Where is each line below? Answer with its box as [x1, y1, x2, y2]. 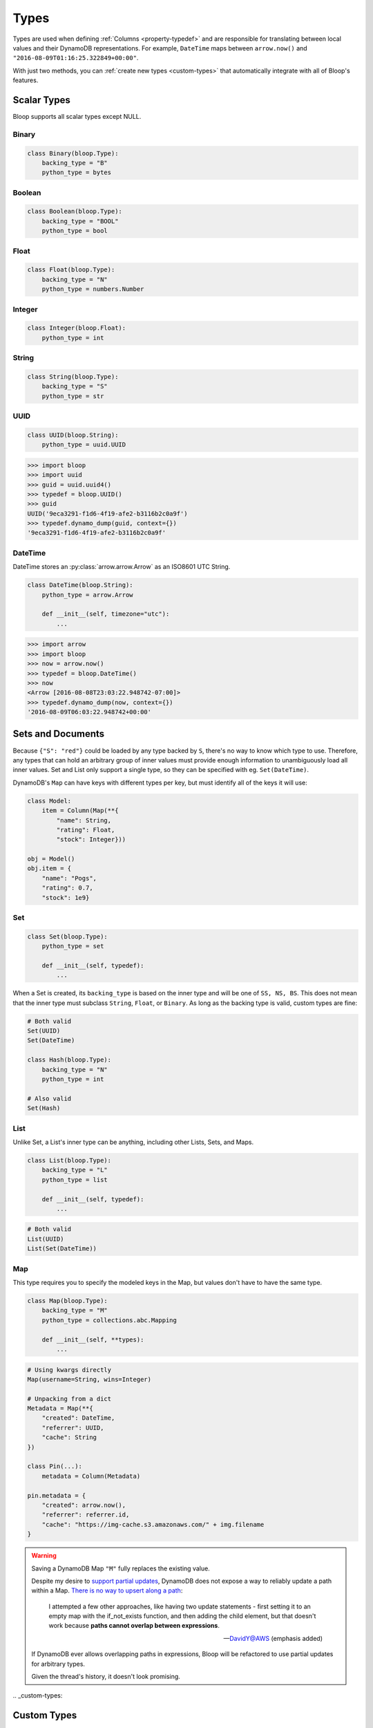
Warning [31, 1552, 57, 1560]
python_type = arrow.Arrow [41, 591, 134, 599]
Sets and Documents [12, 728, 105, 740]
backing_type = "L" [41, 1166, 108, 1174]
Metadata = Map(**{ [27, 1405, 93, 1413]
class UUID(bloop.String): [27, 431, 119, 439]
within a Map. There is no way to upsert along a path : [31, 1586, 183, 1595]
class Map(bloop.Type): [27, 1297, 108, 1304]
